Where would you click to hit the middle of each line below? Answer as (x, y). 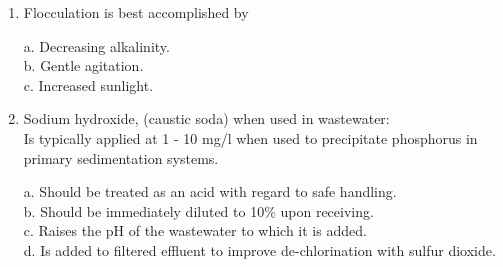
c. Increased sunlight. (88, 84)
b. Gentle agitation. (83, 65)
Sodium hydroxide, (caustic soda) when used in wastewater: (206, 118)
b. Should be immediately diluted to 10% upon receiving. (198, 210)
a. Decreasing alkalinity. (96, 45)
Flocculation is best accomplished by (136, 12)
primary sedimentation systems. (121, 157)
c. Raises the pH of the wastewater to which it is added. (195, 230)
